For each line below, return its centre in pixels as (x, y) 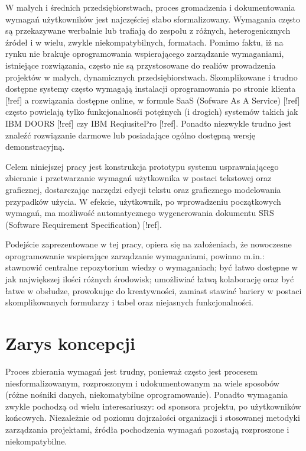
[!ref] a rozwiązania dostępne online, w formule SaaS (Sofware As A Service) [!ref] (153, 100)
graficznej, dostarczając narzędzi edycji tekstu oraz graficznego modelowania (143, 189)
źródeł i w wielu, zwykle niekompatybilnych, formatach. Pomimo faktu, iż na (144, 42)
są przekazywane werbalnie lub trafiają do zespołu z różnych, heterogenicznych (148, 30)
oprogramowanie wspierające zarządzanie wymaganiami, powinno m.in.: (135, 255)
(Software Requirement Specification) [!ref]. (84, 224)
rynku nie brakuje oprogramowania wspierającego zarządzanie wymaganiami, (145, 54)
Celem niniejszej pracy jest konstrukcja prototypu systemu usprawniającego (142, 166)
